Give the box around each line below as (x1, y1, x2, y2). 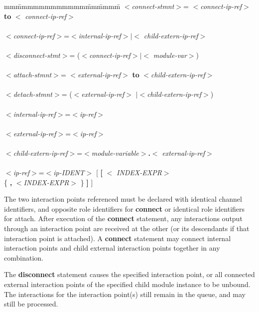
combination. (4, 252, 43, 263)
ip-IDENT (53, 167, 85, 178)
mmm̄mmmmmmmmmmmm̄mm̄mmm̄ (4, 1, 121, 11)
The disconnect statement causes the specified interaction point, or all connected (4, 269, 255, 280)
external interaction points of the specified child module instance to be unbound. (4, 279, 251, 290)
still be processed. (4, 299, 58, 309)
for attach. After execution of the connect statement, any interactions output (4, 213, 243, 224)
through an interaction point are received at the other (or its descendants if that (4, 223, 250, 234)
